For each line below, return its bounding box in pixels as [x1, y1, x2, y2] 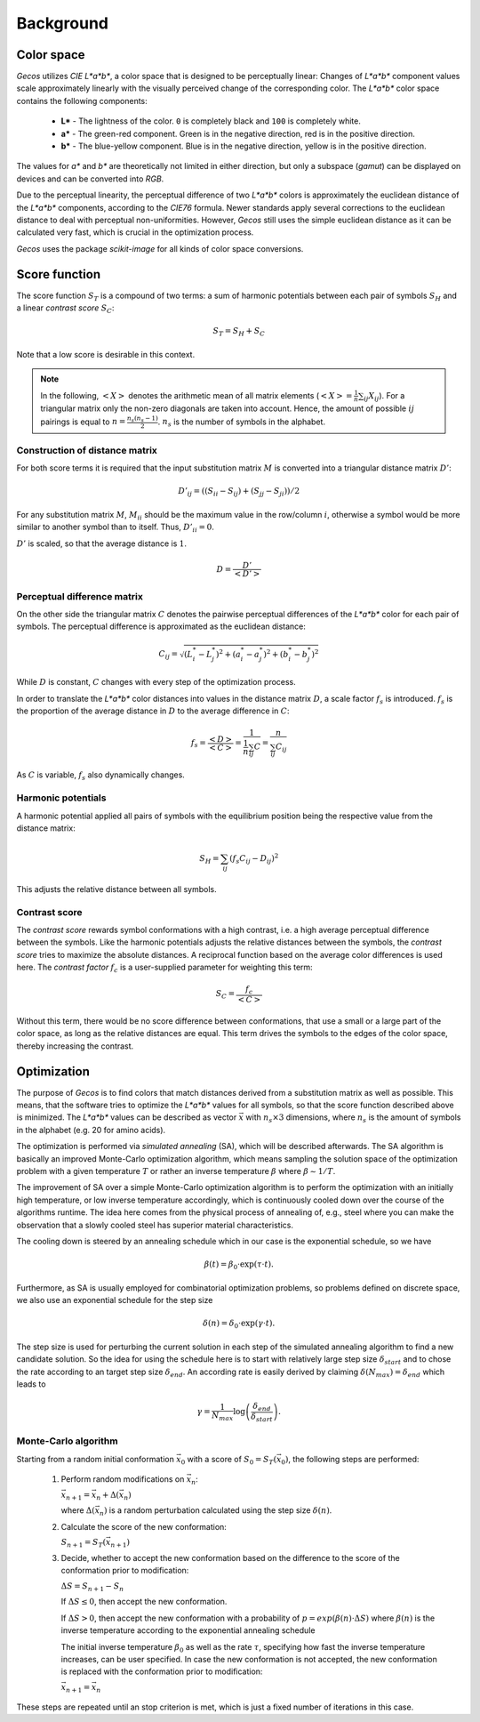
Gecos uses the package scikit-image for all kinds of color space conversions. [16, 243, 304, 253]
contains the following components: [16, 95, 148, 106]
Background [16, 13, 108, 33]
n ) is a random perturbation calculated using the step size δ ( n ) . [99, 1505, 332, 1518]
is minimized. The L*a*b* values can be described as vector [16, 1112, 237, 1123]
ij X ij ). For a [363, 390, 405, 403]
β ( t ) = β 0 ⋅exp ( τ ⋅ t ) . [204, 1259, 275, 1271]
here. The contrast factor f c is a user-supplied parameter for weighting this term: [16, 962, 313, 975]
